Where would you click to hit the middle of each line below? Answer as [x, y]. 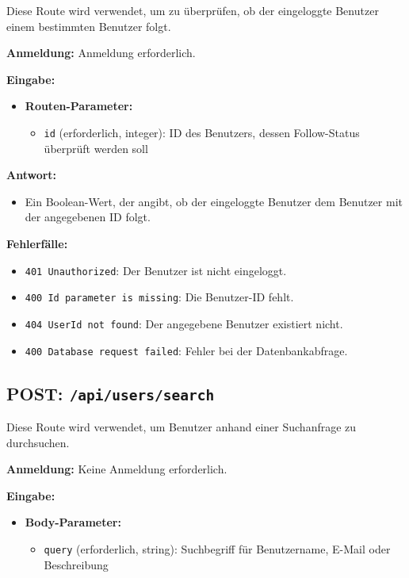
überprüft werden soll [96, 148]
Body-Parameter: [73, 522]
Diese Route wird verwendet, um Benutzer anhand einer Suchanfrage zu [182, 427]
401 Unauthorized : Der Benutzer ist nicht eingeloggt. [156, 270]
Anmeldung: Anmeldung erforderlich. [101, 53]
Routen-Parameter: [79, 106]
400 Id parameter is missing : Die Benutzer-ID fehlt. [159, 297]
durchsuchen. [38, 442]
